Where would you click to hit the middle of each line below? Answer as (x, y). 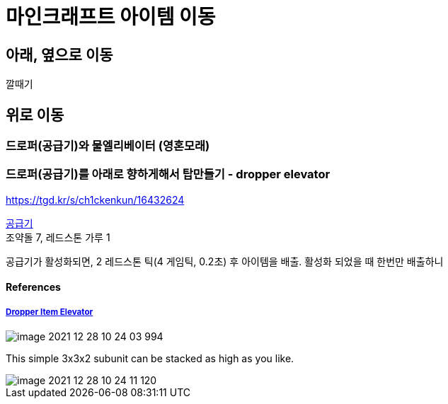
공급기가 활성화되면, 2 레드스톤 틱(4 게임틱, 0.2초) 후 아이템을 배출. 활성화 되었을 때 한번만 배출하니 (225, 261)
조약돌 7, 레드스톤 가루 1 (58, 237)
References (33, 287)
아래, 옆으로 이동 (59, 54)
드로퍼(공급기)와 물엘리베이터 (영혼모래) (108, 146)
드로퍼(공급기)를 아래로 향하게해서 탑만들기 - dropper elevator (168, 174)
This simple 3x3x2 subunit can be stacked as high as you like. (150, 359)
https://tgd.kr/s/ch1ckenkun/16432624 (95, 200)
